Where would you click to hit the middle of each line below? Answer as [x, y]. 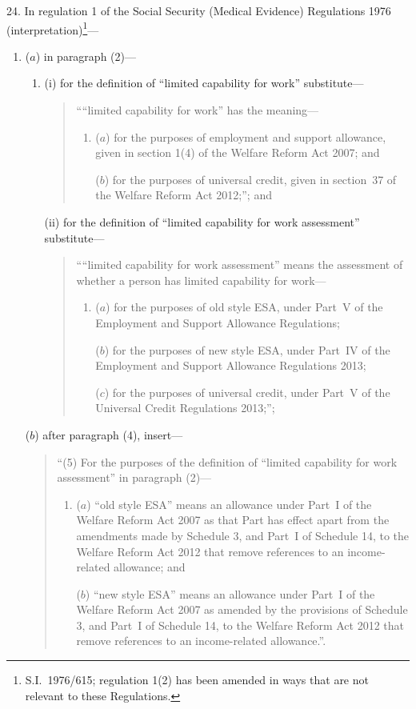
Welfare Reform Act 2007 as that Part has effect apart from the [233, 520]
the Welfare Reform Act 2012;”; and [184, 195]
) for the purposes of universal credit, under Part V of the [247, 392]
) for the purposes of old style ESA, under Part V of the [244, 307]
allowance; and [150, 567]
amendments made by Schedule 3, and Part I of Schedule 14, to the [243, 535]
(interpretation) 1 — [53, 28]
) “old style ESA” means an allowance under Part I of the [229, 504]
